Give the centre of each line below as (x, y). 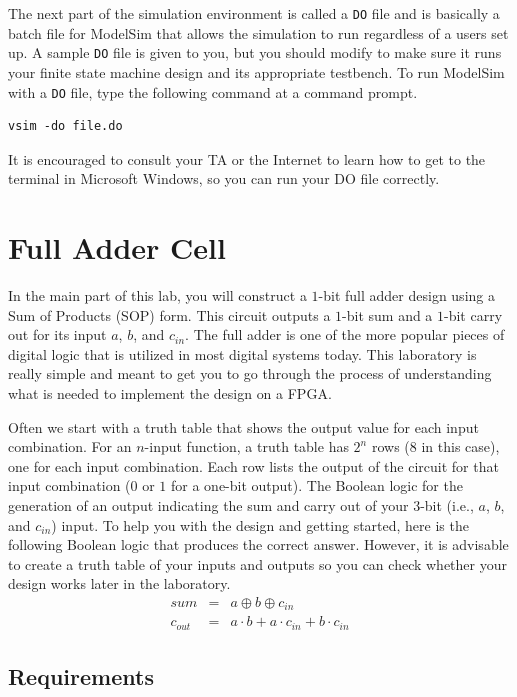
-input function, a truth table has (246, 446)
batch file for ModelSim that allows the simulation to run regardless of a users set (258, 32)
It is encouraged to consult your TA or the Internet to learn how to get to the (247, 158)
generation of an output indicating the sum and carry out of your (208, 505)
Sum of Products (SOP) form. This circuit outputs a (169, 314)
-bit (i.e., (447, 505)
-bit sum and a (387, 314)
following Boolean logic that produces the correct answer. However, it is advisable (258, 544)
